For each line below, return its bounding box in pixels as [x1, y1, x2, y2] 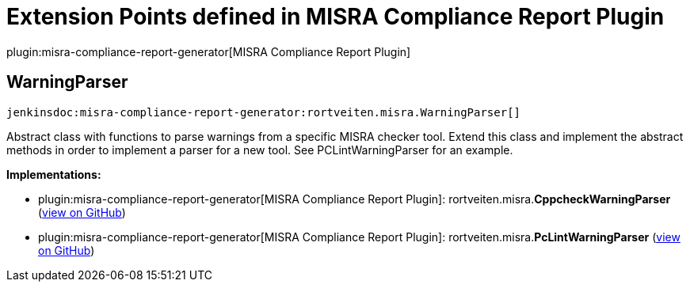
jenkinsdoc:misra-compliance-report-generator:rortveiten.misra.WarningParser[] [6, 105, 521, 119]
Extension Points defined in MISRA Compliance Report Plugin [6, 3, 665, 30]
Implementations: [6, 167, 101, 181]
